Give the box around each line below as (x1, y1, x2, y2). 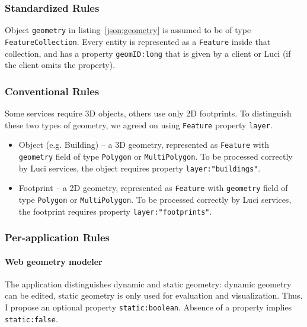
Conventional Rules (5, 83, 100, 98)
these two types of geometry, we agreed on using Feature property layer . (5, 118, 273, 131)
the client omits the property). (5, 59, 116, 71)
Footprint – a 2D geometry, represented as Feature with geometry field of (18, 182, 288, 194)
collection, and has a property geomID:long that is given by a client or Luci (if (5, 47, 291, 59)
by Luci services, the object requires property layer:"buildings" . (18, 161, 261, 174)
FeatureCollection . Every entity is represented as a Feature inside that (5, 35, 271, 47)
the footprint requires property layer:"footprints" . (18, 205, 212, 217)
